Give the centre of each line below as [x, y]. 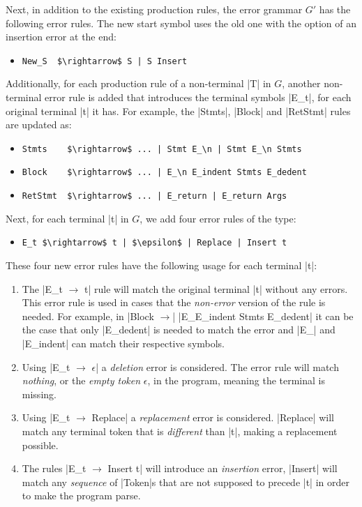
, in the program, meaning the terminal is [236, 380]
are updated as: [39, 124]
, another [301, 83]
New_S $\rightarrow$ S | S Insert [105, 61]
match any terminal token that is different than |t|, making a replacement [180, 431]
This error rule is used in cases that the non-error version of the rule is [174, 302]
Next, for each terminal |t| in [67, 218]
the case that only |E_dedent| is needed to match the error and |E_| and [179, 330]
